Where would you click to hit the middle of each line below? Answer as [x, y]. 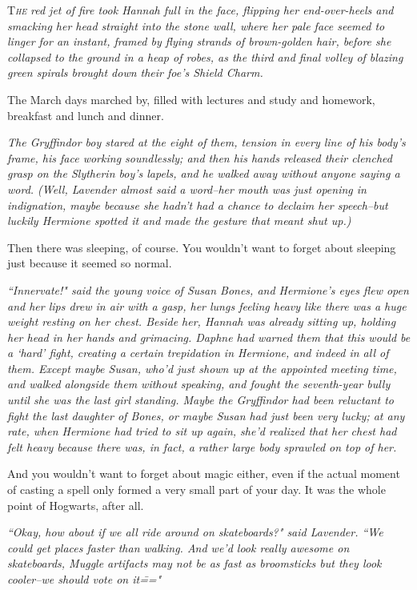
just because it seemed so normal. [90, 263]
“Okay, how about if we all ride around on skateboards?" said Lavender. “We [195, 532]
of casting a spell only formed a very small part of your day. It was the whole [196, 490]
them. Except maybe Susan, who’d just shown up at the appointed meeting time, [202, 368]
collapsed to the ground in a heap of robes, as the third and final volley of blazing [205, 56]
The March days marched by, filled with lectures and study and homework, [191, 99]
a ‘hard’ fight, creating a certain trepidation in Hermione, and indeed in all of [198, 353]
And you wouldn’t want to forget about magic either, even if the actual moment [204, 474]
